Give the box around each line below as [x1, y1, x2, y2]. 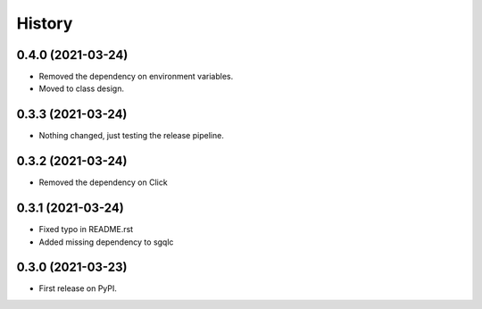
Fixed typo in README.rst [38, 224, 134, 235]
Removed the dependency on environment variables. [38, 71, 234, 82]
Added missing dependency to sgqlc [38, 237, 174, 247]
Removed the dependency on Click [38, 177, 169, 188]
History [16, 13, 73, 33]
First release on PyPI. [38, 283, 118, 294]
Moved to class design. [38, 83, 125, 94]
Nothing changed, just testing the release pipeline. [38, 130, 225, 141]
